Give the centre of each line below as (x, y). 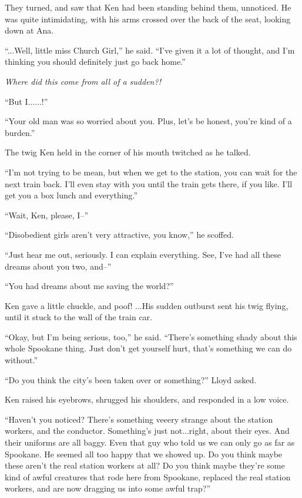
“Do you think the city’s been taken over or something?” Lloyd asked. (131, 379)
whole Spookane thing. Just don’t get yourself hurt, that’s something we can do (148, 348)
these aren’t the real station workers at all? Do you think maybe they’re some (145, 465)
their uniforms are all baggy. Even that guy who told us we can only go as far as (150, 442)
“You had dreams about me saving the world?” (89, 286)
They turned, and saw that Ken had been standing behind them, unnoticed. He (148, 7)
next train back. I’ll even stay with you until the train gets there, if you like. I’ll (149, 183)
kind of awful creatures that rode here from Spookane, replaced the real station (148, 477)
